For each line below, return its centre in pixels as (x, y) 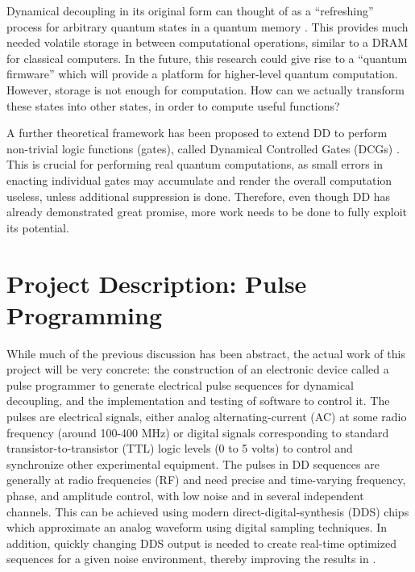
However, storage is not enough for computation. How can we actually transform (205, 89)
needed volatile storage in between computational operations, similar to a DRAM (207, 42)
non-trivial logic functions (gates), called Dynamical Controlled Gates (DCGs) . (203, 148)
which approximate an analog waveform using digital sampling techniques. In (197, 527)
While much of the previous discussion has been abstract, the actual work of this (206, 353)
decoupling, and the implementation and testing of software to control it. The (198, 401)
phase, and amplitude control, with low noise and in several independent (185, 495)
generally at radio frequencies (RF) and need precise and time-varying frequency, (206, 480)
